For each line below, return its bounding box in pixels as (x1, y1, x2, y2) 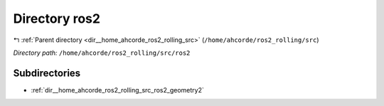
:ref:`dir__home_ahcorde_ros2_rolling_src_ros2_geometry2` (31, 85, 204, 94)
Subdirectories (13, 67, 81, 79)
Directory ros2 (13, 11, 101, 26)
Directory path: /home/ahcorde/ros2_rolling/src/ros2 (13, 48, 191, 57)
